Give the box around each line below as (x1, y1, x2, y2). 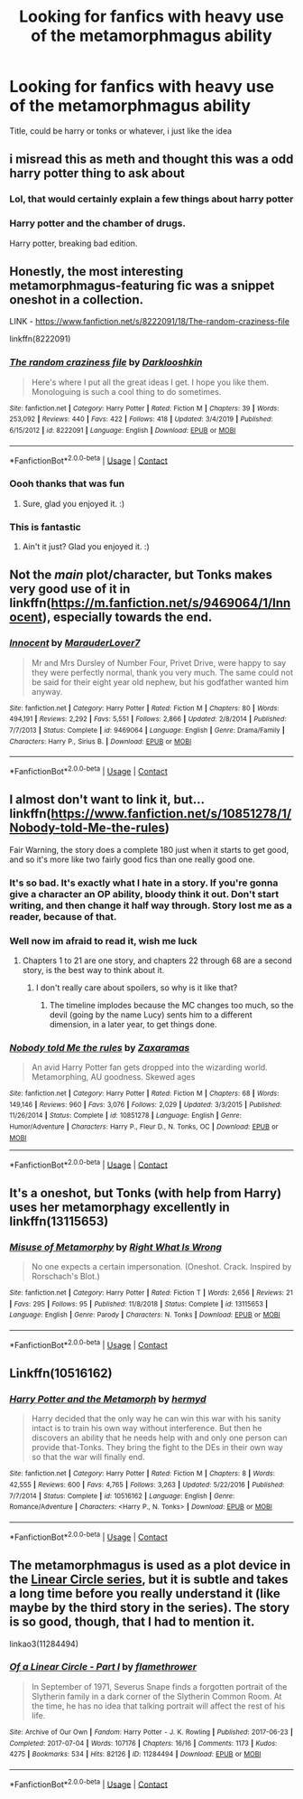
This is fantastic (9, 520, 81, 533)
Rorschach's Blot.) (31, 1271, 101, 1282)
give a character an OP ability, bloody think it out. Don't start (9, 887, 280, 900)
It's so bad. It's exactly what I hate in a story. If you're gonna (9, 876, 279, 889)
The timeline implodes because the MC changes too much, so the (49, 999, 294, 1010)
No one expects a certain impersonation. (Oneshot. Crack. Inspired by (31, 1261, 292, 1272)
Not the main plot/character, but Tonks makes (9, 567, 273, 583)
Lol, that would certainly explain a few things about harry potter (9, 192, 294, 205)
